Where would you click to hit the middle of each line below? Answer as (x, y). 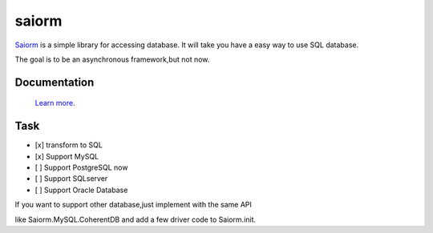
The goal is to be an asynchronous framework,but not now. (112, 59)
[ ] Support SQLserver (71, 179)
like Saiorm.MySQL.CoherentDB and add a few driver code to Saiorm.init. (136, 219)
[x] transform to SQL (69, 145)
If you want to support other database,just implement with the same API (134, 205)
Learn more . (55, 103)
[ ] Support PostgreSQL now (81, 167)
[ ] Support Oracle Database (81, 190)
